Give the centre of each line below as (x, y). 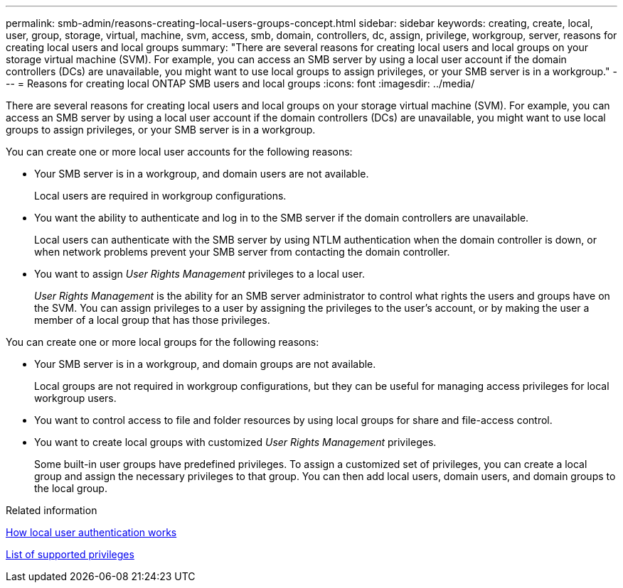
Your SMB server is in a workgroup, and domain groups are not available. (205, 364)
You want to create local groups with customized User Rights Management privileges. (235, 442)
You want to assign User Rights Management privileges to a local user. (199, 274)
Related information (52, 510)
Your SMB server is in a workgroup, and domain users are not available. (202, 174)
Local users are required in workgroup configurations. (160, 196)
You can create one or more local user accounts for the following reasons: (179, 152)
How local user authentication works (91, 532)
